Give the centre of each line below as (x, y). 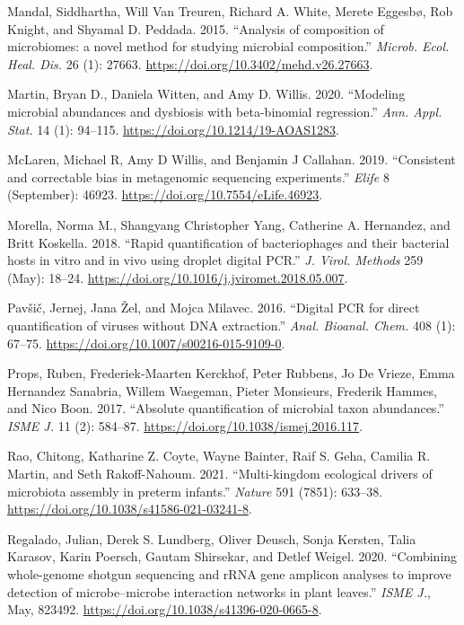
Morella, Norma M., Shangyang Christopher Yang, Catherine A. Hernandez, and (229, 224)
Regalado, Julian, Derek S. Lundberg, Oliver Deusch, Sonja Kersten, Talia (212, 538)
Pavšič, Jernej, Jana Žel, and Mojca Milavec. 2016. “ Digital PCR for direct (214, 308)
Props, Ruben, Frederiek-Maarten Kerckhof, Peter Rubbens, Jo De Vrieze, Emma (231, 373)
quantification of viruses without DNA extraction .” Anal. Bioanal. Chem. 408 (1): (232, 325)
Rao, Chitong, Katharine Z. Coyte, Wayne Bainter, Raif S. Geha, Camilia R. (219, 456)
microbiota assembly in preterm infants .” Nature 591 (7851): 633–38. (195, 491)
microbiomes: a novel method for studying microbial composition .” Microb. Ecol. (228, 46)
